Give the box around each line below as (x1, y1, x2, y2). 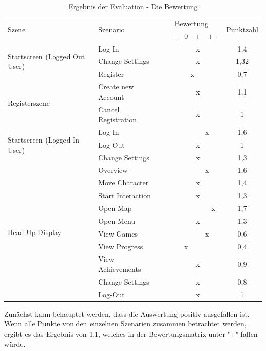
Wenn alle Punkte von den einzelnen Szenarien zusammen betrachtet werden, (4, 318, 247, 329)
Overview (98, 165, 128, 175)
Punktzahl (226, 24, 258, 35)
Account (98, 91, 124, 102)
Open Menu (98, 215, 136, 226)
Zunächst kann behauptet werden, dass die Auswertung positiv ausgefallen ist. (4, 308, 250, 319)
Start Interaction (98, 190, 151, 201)
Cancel (98, 104, 120, 114)
